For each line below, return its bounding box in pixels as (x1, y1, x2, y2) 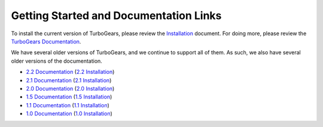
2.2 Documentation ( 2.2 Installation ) (26, 69, 115, 76)
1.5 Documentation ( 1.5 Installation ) (26, 93, 112, 101)
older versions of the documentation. (11, 57, 103, 64)
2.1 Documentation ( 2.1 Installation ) (26, 76, 112, 83)
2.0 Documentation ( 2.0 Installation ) (26, 85, 115, 92)
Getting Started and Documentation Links (11, 9, 222, 22)
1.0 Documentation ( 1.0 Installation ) (26, 110, 113, 117)
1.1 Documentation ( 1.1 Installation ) (26, 101, 110, 109)
